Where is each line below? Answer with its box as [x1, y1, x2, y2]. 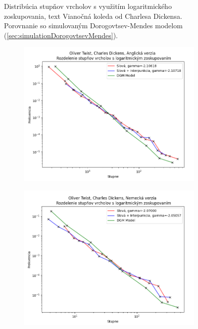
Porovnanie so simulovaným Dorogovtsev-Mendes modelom [4, 20, 183, 31]
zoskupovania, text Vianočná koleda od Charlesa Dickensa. [4, 10, 182, 21]
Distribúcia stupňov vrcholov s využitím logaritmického [4, 1, 172, 11]
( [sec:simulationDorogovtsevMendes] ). [4, 30, 118, 40]
